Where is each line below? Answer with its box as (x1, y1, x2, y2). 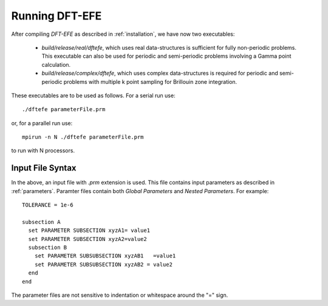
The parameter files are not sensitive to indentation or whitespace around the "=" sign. (11, 291, 228, 299)
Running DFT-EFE (11, 9, 102, 22)
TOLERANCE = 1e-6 (22, 202, 73, 209)
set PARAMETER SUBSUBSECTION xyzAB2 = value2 (34, 261, 173, 268)
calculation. (41, 61, 71, 68)
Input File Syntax (11, 163, 77, 173)
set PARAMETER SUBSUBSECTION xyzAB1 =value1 (34, 253, 176, 259)
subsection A (22, 219, 61, 225)
